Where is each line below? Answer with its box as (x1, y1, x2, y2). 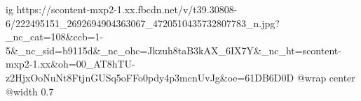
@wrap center (297, 70, 355, 84)
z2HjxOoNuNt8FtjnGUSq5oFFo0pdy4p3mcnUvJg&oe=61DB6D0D (6, 70, 294, 84)
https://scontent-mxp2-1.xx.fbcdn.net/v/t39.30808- (16, 2, 238, 16)
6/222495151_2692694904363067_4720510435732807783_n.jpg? (6, 15, 280, 30)
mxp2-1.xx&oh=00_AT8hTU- (6, 56, 135, 71)
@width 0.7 (6, 84, 54, 98)
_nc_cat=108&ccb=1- (6, 29, 104, 44)
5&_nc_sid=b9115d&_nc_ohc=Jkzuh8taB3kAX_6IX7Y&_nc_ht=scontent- (6, 42, 341, 57)
